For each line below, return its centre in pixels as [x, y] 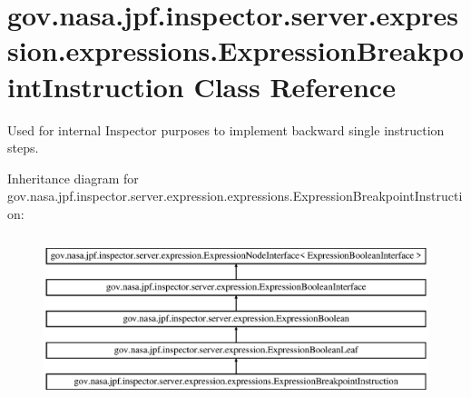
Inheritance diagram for [73, 178]
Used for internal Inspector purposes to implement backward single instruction [226, 129]
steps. [23, 148]
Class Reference [294, 86]
